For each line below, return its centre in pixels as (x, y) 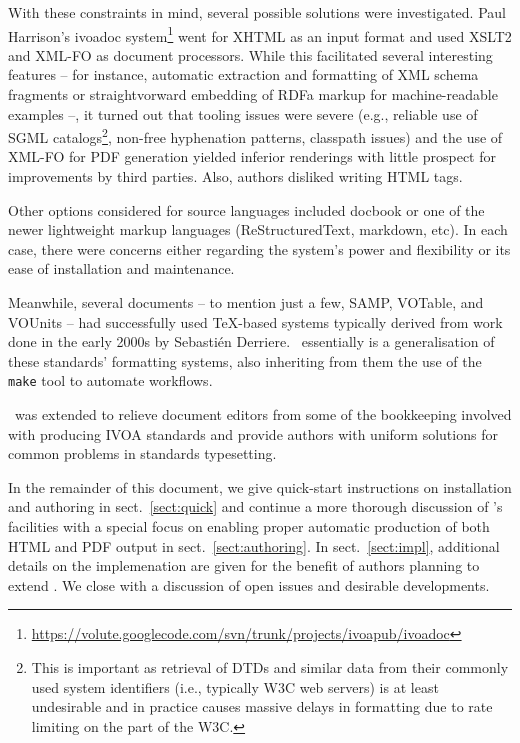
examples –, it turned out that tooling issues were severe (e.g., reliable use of (243, 113)
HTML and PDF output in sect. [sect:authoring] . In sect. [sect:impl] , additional (254, 545)
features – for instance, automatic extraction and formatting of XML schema (243, 74)
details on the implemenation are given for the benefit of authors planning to (244, 565)
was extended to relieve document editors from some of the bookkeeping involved (263, 414)
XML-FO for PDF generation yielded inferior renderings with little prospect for (252, 156)
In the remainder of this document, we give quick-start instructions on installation (260, 486)
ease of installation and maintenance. (121, 268)
